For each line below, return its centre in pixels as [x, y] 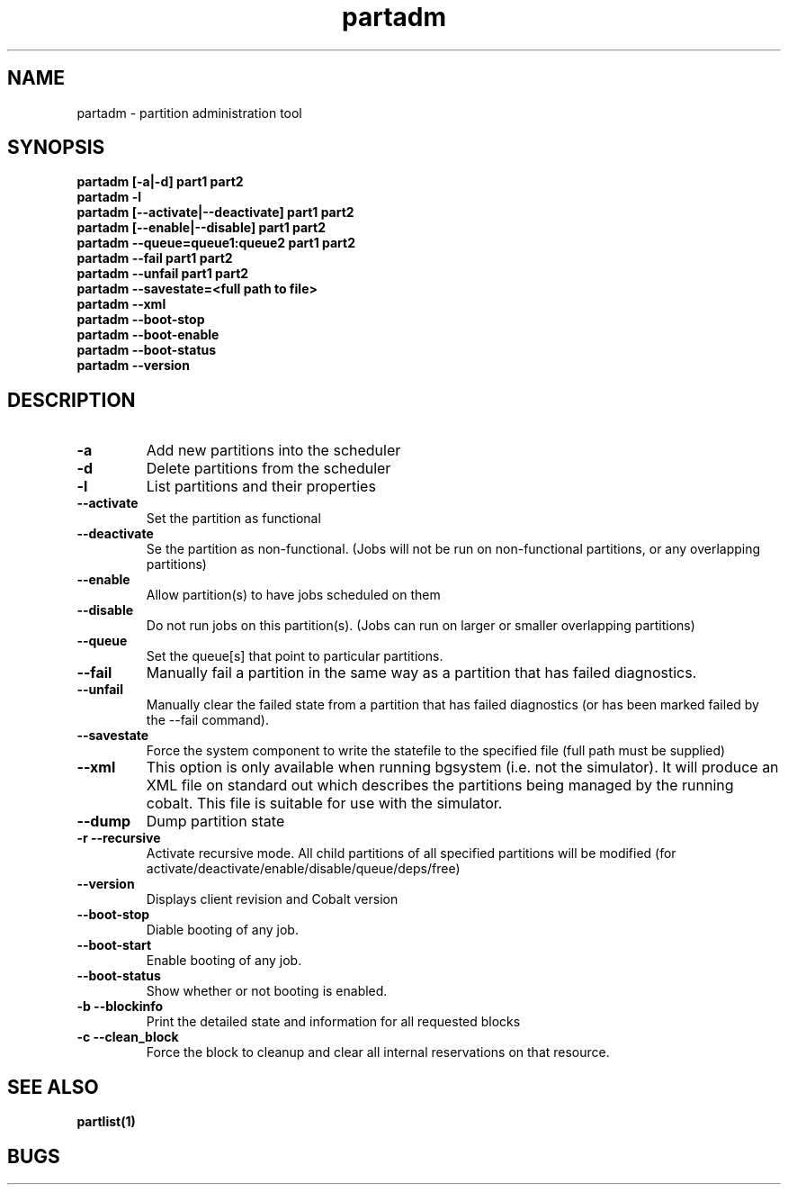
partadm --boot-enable [148, 335]
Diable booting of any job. [222, 930]
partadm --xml [121, 304]
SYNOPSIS [56, 148]
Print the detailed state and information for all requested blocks [333, 1022]
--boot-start [114, 945]
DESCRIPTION [72, 400]
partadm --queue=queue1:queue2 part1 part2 [216, 243]
